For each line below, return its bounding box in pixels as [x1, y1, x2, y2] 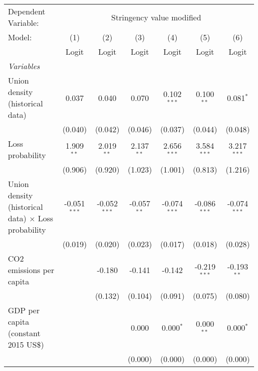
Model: [8, 31, 32, 43]
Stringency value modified [111, 11, 201, 23]
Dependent [8, 5, 46, 17]
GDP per [8, 304, 40, 316]
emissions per [8, 264, 55, 276]
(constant [8, 327, 41, 339]
